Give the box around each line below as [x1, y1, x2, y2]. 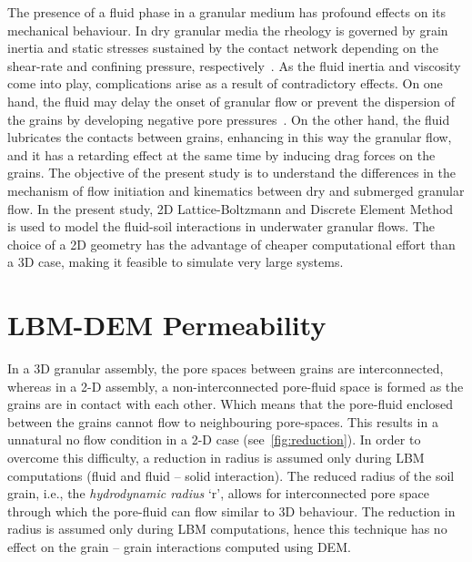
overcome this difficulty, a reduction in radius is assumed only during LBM [7, 448, 425, 466]
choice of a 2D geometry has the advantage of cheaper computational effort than [7, 234, 456, 253]
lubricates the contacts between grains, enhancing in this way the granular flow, [7, 128, 452, 147]
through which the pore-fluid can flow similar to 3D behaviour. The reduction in [7, 501, 456, 520]
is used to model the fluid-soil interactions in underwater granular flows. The [7, 217, 435, 236]
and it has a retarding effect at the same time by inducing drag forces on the [7, 145, 436, 164]
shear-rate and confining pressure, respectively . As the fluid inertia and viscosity [7, 56, 461, 75]
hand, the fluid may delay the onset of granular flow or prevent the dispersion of [7, 91, 456, 110]
